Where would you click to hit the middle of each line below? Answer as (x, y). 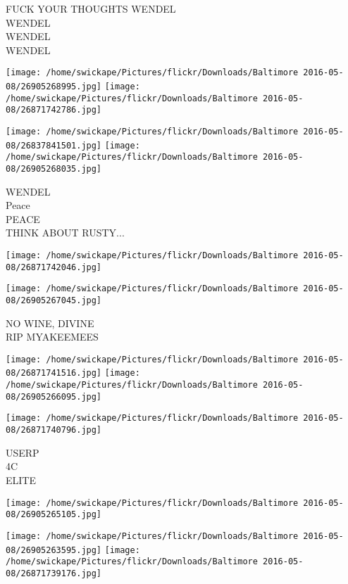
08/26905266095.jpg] (54, 396)
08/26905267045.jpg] (54, 300)
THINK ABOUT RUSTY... (65, 233)
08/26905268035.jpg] (54, 169)
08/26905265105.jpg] (54, 515)
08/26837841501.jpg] (54, 145)
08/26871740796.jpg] (54, 430)
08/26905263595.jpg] (54, 550)
